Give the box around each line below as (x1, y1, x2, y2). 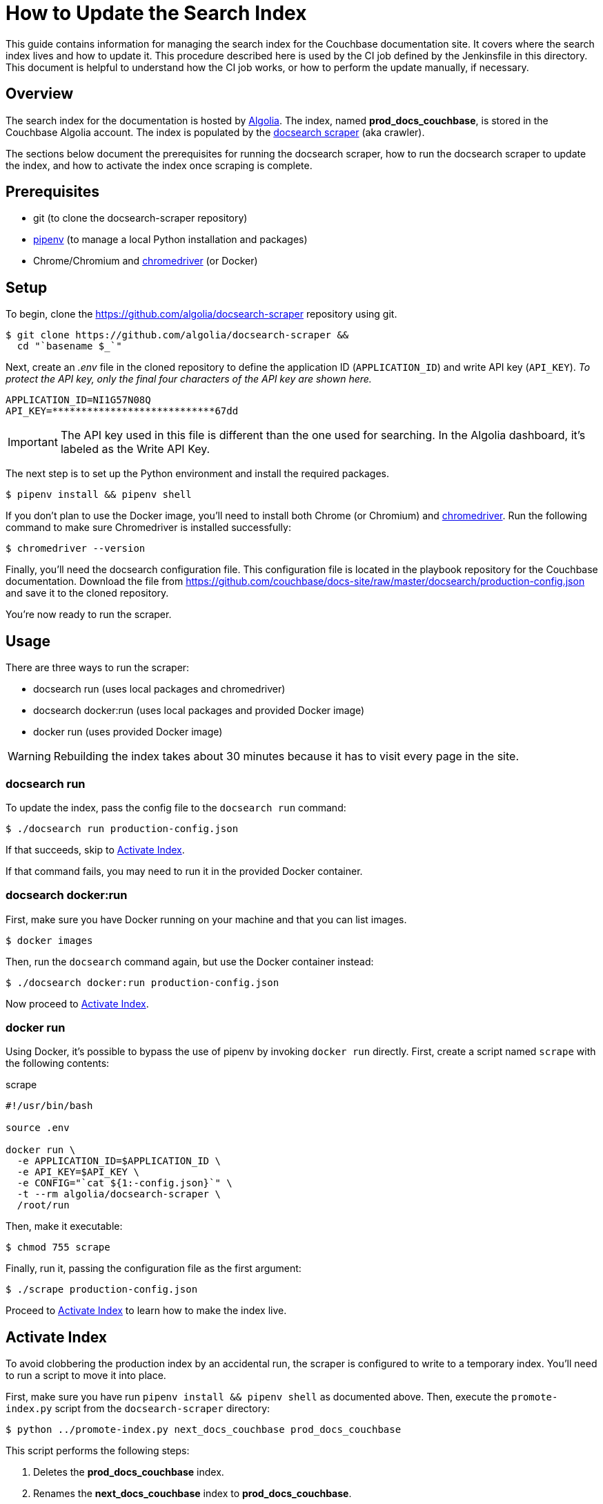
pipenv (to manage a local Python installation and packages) (33, 233, 308, 246)
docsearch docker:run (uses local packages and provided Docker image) (33, 704, 365, 717)
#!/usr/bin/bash (6, 1100, 93, 1112)
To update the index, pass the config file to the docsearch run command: (6, 801, 346, 813)
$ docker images (6, 934, 93, 946)
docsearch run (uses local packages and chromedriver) (33, 683, 286, 695)
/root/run (17, 1199, 70, 1211)
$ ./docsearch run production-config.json (6, 822, 239, 834)
